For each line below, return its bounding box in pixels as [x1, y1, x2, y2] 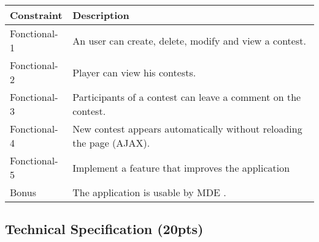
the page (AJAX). [72, 136, 150, 150]
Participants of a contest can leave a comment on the [72, 90, 301, 104]
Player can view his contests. [72, 65, 196, 79]
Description [72, 8, 129, 22]
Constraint [10, 8, 63, 22]
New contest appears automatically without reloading [72, 122, 302, 136]
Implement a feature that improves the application [72, 160, 290, 175]
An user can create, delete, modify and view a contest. [72, 33, 306, 48]
